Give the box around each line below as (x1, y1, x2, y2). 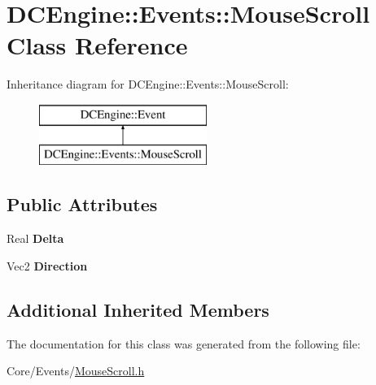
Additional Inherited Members (7, 296, 269, 322)
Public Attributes (7, 192, 158, 217)
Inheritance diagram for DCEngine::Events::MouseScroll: (7, 76, 289, 93)
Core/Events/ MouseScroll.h (7, 362, 145, 379)
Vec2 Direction (7, 257, 88, 274)
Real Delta (7, 230, 64, 247)
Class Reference (7, 28, 188, 62)
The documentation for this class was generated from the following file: (7, 335, 361, 352)
